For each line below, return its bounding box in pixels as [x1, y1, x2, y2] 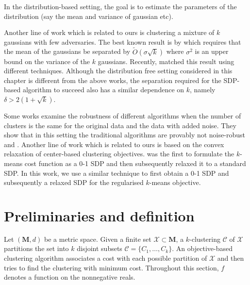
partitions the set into [4, 243, 69, 253]
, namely [190, 84, 216, 95]
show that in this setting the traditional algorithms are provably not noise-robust [4, 130, 245, 140]
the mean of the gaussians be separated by [4, 46, 131, 56]
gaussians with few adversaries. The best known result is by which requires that [4, 36, 241, 47]
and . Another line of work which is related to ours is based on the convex [4, 139, 224, 149]
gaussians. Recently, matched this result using [98, 56, 234, 66]
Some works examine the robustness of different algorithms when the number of [4, 110, 241, 120]
